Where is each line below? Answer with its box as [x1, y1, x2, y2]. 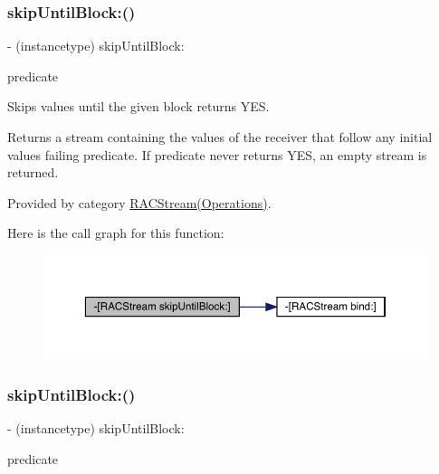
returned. [7, 163, 59, 182]
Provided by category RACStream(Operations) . [7, 193, 272, 212]
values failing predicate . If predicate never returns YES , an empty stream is [7, 145, 427, 164]
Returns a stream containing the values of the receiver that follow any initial [7, 128, 433, 146]
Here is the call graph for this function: [7, 223, 224, 242]
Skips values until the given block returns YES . [7, 97, 270, 116]
